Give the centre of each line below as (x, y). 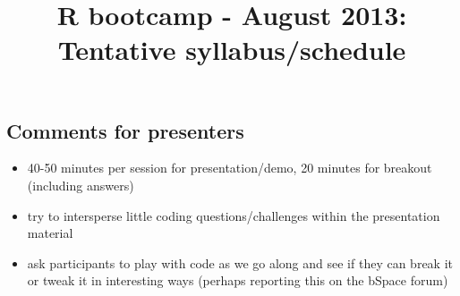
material (50, 233)
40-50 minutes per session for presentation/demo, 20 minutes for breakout (230, 168)
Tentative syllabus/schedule (232, 50)
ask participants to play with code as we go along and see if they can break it (240, 262)
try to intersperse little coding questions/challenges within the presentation (234, 215)
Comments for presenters (125, 130)
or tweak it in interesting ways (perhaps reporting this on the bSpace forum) (238, 280)
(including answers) (81, 185)
